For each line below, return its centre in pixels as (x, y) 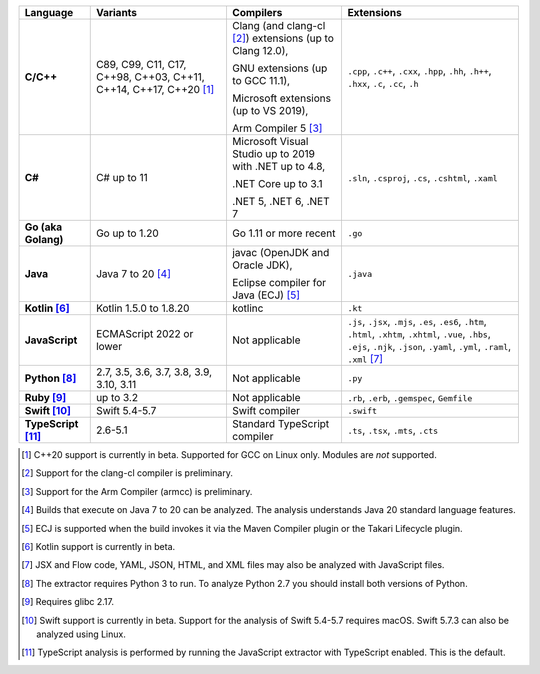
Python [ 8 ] (50, 378)
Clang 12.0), (260, 50)
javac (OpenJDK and (280, 252)
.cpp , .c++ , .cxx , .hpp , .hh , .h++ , (419, 70)
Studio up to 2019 (273, 153)
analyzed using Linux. (81, 634)
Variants (116, 12)
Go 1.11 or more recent (283, 233)
